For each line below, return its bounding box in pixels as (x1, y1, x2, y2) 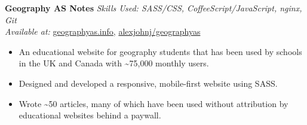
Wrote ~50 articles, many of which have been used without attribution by (19, 97, 288, 109)
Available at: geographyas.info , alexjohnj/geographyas (5, 25, 201, 38)
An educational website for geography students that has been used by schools (19, 45, 302, 57)
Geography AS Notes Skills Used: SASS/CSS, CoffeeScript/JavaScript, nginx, (5, 2, 302, 14)
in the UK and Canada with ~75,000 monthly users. (19, 57, 209, 69)
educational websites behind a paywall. (19, 109, 161, 121)
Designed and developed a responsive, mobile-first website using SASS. (19, 77, 278, 89)
